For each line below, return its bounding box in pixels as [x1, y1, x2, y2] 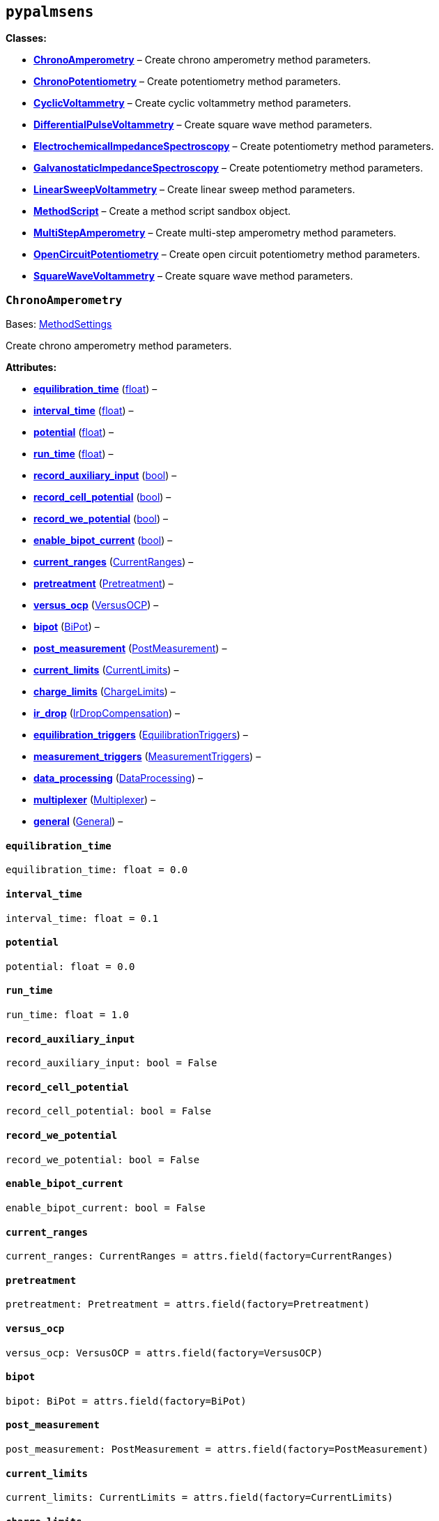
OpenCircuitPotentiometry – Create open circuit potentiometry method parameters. [33, 248, 420, 261]
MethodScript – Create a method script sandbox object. [33, 205, 291, 218]
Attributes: [6, 361, 57, 374]
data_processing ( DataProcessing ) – [33, 772, 203, 785]
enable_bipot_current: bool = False [6, 1202, 206, 1213]
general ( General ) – [33, 815, 123, 828]
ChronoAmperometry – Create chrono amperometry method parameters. [33, 54, 371, 66]
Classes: [6, 32, 47, 45]
